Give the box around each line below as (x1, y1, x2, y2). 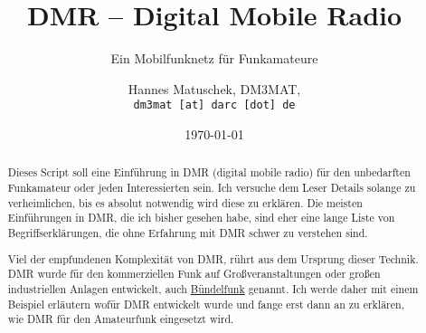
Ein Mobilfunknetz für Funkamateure (110, 49, 318, 68)
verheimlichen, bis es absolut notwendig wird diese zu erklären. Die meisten (7, 195, 363, 210)
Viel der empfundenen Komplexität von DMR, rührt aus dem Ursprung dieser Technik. (7, 251, 419, 266)
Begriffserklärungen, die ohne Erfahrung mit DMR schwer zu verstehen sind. (7, 224, 368, 240)
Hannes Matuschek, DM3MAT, (128, 79, 301, 98)
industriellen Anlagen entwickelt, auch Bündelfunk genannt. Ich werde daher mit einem (7, 281, 419, 296)
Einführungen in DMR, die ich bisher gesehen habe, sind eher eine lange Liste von (7, 210, 395, 225)
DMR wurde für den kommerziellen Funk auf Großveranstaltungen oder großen (7, 266, 381, 281)
